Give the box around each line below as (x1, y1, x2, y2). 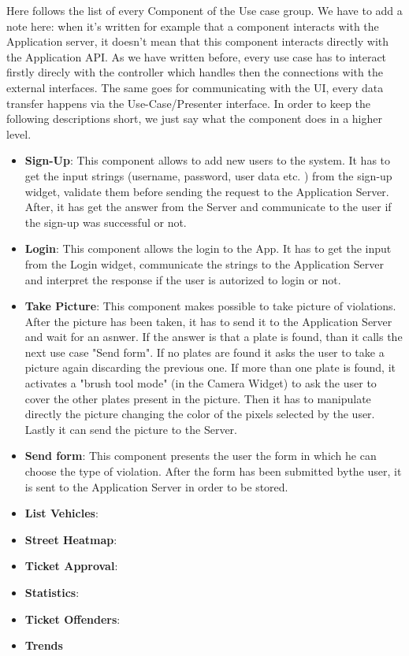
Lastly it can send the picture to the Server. (24, 421, 237, 437)
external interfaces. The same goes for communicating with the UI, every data (6, 79, 384, 95)
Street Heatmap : (24, 531, 117, 547)
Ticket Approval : (24, 558, 118, 574)
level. (6, 125, 32, 142)
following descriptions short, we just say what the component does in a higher (6, 110, 382, 127)
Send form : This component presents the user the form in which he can (24, 447, 377, 464)
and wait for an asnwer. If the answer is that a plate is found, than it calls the (24, 328, 403, 345)
